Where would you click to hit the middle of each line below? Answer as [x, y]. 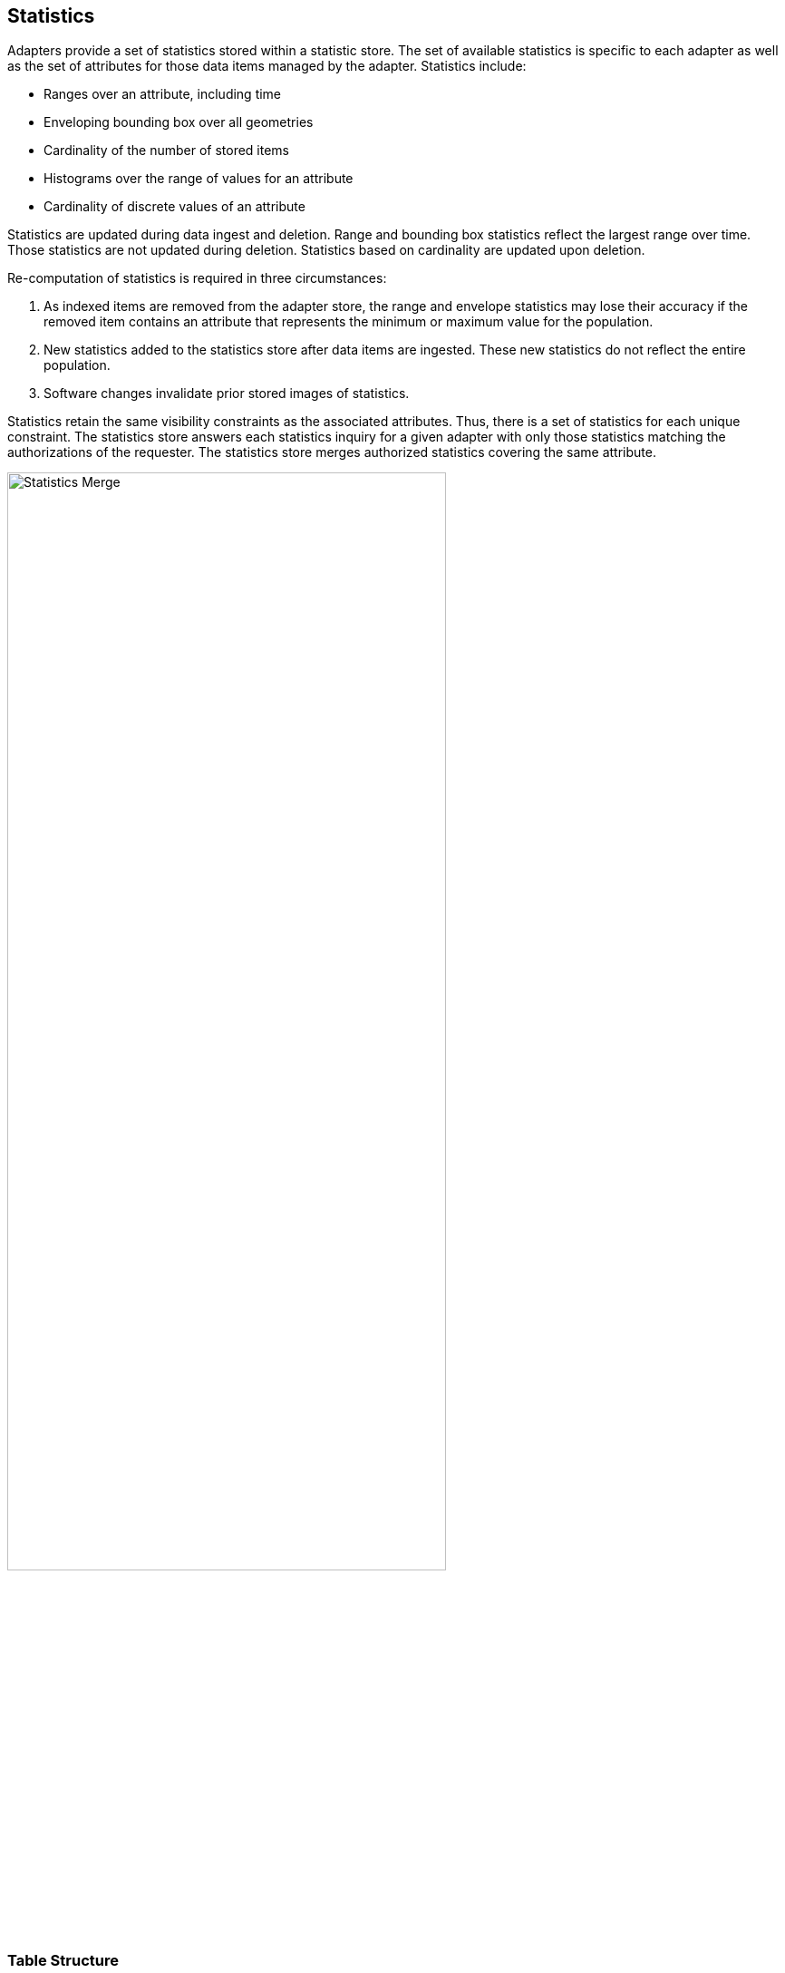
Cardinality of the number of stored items [166, 151]
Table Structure [63, 1960]
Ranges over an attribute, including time [163, 94]
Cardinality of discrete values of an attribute [174, 207]
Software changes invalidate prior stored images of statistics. [227, 394]
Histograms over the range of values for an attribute [199, 179]
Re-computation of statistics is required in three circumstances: [197, 278]
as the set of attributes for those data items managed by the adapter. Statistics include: [267, 66]
